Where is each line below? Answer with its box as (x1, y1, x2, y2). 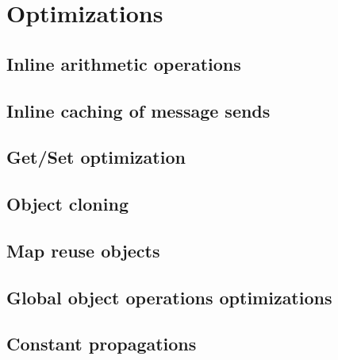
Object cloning (6, 192, 129, 216)
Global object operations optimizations (6, 285, 332, 309)
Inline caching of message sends (6, 98, 271, 122)
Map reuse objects (6, 238, 160, 262)
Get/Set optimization (6, 145, 186, 169)
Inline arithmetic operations (6, 51, 241, 75)
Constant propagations (6, 331, 197, 356)
